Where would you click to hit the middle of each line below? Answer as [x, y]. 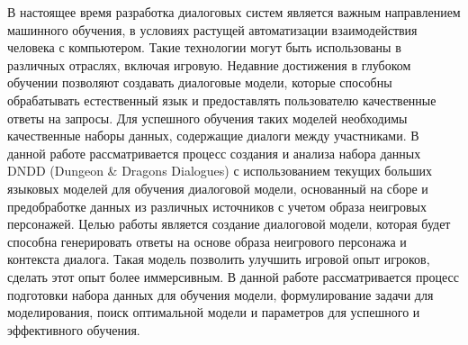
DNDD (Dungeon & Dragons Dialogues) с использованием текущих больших [220, 171]
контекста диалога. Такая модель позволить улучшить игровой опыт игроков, [219, 259]
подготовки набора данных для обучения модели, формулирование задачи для [220, 294]
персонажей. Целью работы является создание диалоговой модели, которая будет [229, 224]
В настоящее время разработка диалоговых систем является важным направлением [234, 12]
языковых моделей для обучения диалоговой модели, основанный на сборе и [218, 188]
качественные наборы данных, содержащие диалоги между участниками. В [213, 136]
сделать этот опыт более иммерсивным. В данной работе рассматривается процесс [233, 276]
